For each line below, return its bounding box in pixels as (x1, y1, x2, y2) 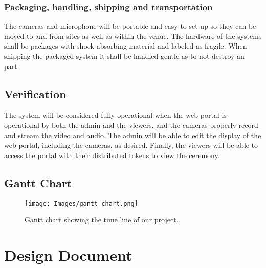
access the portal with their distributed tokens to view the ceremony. (4, 149, 220, 160)
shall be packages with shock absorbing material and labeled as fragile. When (4, 40, 247, 51)
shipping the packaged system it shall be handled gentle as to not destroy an (4, 51, 245, 61)
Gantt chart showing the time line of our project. (25, 214, 179, 225)
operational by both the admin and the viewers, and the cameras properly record (4, 119, 258, 130)
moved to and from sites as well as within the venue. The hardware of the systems (4, 30, 262, 41)
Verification (4, 85, 66, 101)
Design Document (4, 244, 132, 265)
